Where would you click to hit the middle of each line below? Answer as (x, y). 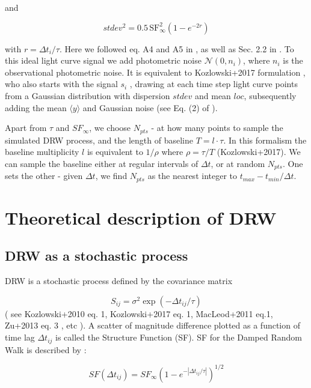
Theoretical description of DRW (141, 217)
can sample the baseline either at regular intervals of (102, 163)
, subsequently (270, 95)
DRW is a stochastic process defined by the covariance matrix (119, 281)
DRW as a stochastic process (97, 256)
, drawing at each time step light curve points (214, 84)
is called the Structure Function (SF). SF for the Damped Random (179, 337)
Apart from (26, 128)
